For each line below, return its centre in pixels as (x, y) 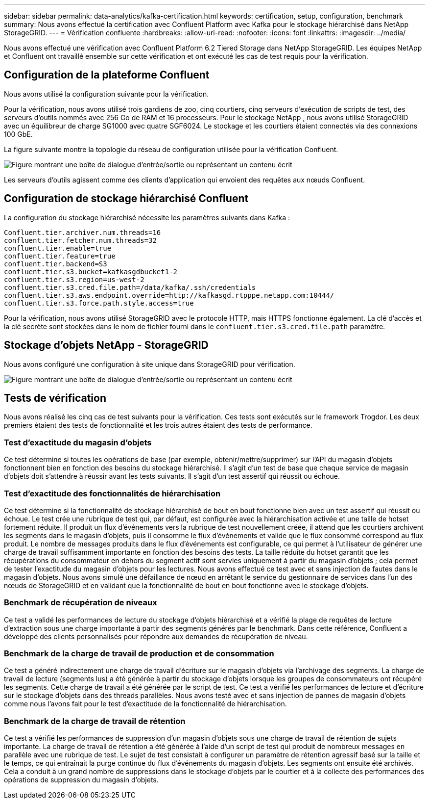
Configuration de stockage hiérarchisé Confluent (126, 199)
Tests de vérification (55, 398)
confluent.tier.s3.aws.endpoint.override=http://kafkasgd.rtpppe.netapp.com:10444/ (169, 295)
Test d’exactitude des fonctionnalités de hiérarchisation (112, 493)
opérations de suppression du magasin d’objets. (81, 780)
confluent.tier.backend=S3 (56, 264)
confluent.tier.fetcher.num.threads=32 (80, 240)
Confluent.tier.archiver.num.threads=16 (83, 232)
